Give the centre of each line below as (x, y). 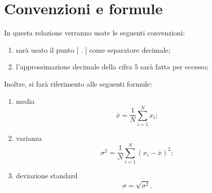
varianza (29, 138)
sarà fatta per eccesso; (175, 67)
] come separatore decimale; (128, 49)
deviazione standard (47, 175)
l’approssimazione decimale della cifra (74, 67)
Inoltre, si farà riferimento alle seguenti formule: (78, 83)
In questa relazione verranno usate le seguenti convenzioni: (95, 33)
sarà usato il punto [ (47, 49)
